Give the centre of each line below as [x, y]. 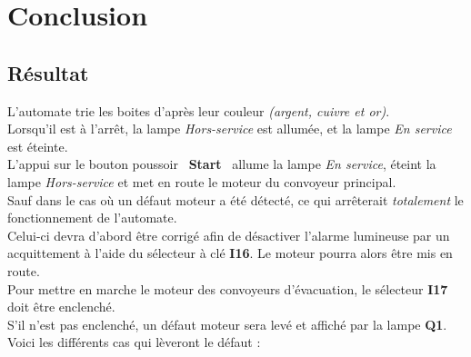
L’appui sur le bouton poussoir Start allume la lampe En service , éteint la [222, 164]
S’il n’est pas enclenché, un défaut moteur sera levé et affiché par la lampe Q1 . [227, 324]
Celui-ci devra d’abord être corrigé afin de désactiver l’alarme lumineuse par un [229, 235]
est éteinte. [38, 146]
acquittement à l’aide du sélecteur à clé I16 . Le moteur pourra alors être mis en [230, 253]
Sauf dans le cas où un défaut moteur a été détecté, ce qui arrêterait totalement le [235, 199]
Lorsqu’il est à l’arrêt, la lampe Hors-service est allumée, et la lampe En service [230, 129]
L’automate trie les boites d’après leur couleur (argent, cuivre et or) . [199, 110]
